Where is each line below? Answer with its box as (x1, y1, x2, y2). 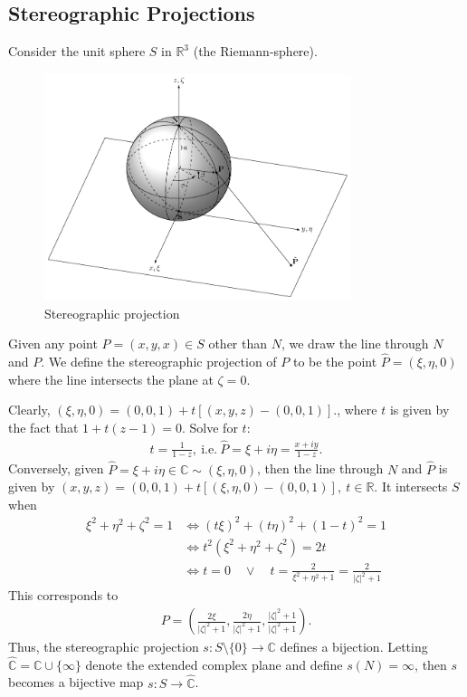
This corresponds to (8, 586, 119, 605)
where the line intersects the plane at (8, 369, 214, 388)
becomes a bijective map (8, 673, 144, 692)
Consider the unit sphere (8, 42, 146, 61)
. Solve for (182, 417, 238, 436)
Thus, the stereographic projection (8, 637, 199, 656)
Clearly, (8, 400, 51, 419)
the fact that (8, 417, 79, 436)
